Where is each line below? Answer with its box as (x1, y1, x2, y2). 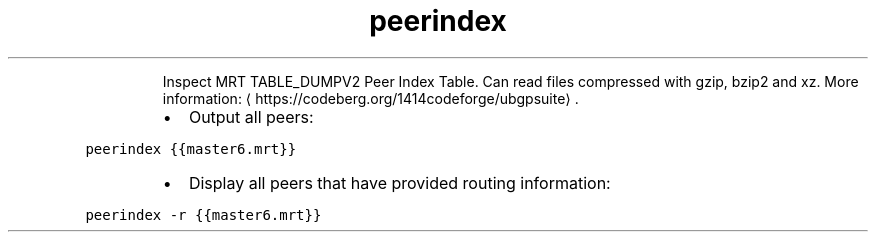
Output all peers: (188, 106, 314, 127)
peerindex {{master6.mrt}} (85, 140, 297, 157)
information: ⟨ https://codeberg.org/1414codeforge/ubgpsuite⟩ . (162, 89, 579, 107)
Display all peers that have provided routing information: (188, 172, 611, 193)
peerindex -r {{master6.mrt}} (85, 206, 322, 223)
